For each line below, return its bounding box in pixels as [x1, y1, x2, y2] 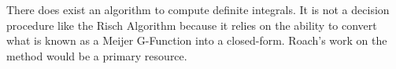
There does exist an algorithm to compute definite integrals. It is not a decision [6, 2, 390, 17]
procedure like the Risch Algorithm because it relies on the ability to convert [6, 16, 377, 33]
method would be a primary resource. [6, 47, 187, 64]
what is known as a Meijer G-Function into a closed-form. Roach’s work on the [6, 32, 387, 49]
